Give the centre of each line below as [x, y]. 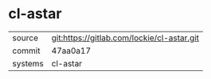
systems [28, 63]
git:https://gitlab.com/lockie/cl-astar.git [125, 38]
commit [26, 51]
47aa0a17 [71, 51]
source [25, 38]
